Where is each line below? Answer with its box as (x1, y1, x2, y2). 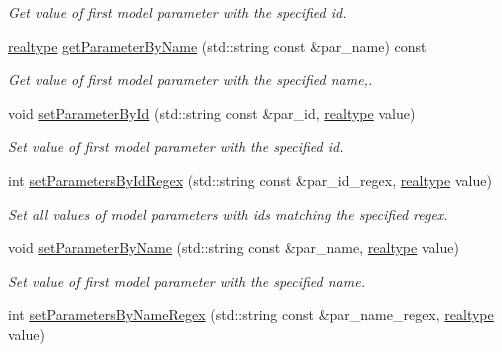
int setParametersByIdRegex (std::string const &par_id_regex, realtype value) (8, 169, 492, 190)
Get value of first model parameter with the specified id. (8, 2, 347, 22)
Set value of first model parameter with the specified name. (8, 270, 365, 291)
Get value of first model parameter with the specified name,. (8, 69, 373, 90)
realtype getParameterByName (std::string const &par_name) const (8, 35, 427, 56)
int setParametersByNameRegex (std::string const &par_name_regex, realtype (8, 304, 494, 325)
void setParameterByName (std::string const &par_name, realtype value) (8, 237, 459, 258)
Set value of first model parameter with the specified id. (8, 136, 344, 157)
